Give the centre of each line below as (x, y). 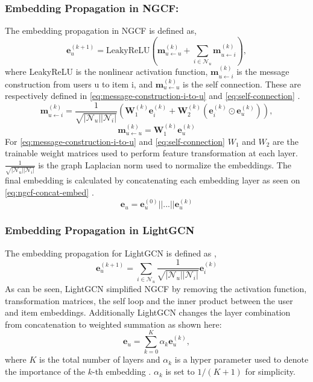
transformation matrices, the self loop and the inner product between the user (149, 300)
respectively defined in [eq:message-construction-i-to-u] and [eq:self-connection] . (153, 96)
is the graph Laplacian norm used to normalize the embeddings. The (165, 164)
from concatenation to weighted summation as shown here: (113, 324)
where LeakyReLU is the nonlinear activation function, (106, 72)
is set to (180, 371)
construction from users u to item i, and (79, 84)
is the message (263, 72)
